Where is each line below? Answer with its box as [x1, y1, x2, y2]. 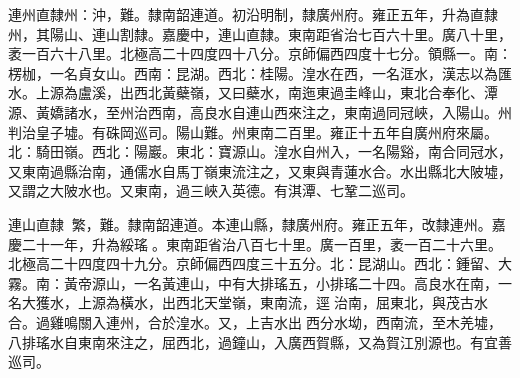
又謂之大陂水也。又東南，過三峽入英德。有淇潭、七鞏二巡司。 [8, 180, 414, 201]
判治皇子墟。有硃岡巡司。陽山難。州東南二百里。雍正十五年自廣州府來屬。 [8, 121, 498, 142]
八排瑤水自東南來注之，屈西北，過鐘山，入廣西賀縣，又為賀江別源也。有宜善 [8, 331, 512, 352]
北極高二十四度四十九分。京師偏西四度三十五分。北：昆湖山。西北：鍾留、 [8, 253, 498, 274]
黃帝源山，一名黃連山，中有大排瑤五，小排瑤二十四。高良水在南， [63, 272, 498, 293]
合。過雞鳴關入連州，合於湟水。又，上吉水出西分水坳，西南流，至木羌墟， [8, 311, 502, 332]
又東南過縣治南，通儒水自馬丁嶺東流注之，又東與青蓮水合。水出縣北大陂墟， [8, 160, 512, 181]
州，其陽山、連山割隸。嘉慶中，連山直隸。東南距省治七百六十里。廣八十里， [8, 23, 512, 44]
